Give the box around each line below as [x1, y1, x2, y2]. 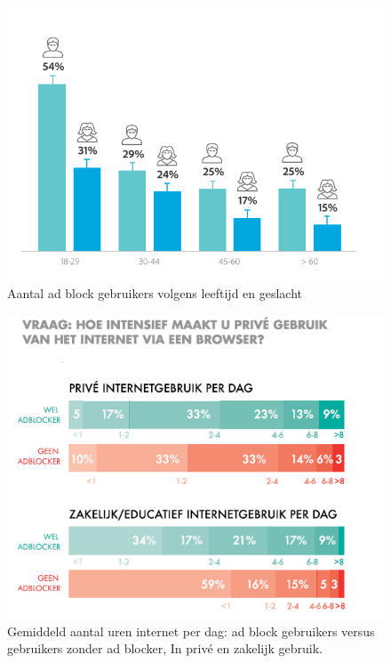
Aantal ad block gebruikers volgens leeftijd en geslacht [7, 283, 303, 302]
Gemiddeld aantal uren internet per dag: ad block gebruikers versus [7, 621, 375, 640]
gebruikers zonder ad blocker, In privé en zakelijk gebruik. [7, 639, 323, 658]
